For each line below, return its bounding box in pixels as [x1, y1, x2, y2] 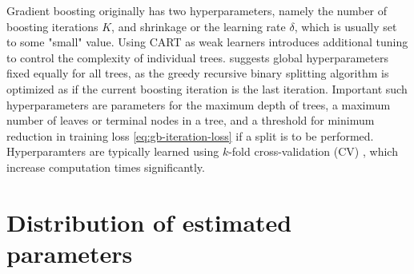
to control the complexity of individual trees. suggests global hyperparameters [6, 49, 388, 66]
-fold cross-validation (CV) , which [228, 143, 398, 160]
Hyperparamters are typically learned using [6, 143, 219, 160]
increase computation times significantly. [6, 158, 205, 175]
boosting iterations [6, 18, 98, 34]
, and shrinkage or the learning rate [111, 18, 286, 34]
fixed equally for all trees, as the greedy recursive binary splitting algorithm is [6, 65, 389, 81]
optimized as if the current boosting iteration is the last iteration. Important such [6, 80, 408, 97]
